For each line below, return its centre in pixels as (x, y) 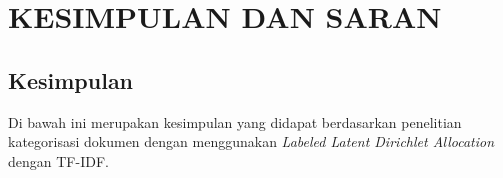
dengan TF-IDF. (58, 160)
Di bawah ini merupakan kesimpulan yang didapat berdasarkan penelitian (235, 121)
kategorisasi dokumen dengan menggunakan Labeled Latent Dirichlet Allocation (251, 141)
